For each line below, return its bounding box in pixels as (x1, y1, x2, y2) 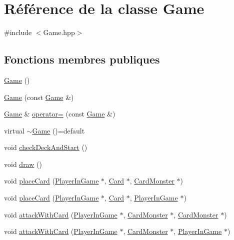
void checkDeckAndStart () (4, 142, 87, 152)
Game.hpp (43, 27, 75, 37)
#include (4, 27, 32, 37)
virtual (4, 125, 24, 135)
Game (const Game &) (4, 91, 74, 102)
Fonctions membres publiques (4, 51, 160, 67)
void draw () (4, 158, 42, 169)
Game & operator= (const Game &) (4, 108, 115, 119)
